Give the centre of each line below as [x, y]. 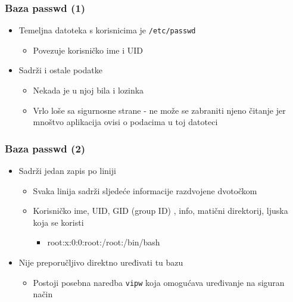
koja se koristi [58, 222]
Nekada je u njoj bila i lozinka [88, 90]
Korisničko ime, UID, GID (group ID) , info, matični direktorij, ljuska [160, 211]
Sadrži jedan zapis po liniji [67, 171]
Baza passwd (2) [45, 148]
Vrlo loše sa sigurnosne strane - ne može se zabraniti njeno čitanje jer [159, 110]
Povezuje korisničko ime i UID [88, 50]
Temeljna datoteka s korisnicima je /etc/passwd [107, 30]
